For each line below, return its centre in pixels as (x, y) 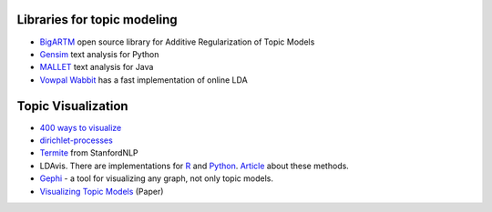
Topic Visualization (72, 106)
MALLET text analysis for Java (97, 67)
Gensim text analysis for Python (99, 54)
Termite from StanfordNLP (89, 153)
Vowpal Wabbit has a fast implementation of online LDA (143, 80)
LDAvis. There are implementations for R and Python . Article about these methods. (195, 166)
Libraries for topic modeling (97, 20)
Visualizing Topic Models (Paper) (102, 191)
